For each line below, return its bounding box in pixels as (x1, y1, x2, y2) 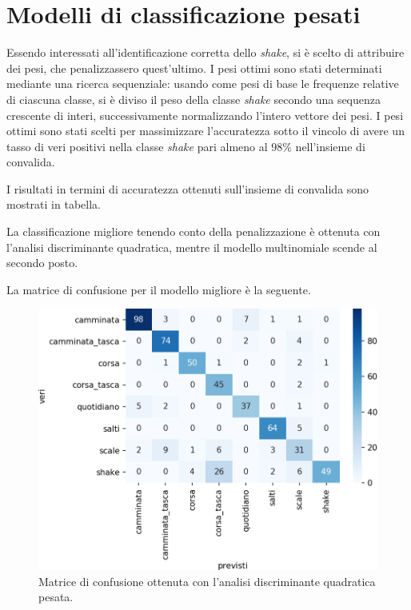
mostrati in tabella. (6, 196, 101, 213)
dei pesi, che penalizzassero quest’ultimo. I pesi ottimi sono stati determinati (6, 59, 382, 76)
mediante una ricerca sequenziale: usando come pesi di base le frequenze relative (6, 75, 399, 92)
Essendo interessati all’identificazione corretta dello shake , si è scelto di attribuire (6, 44, 405, 61)
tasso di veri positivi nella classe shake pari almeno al (6, 138, 268, 154)
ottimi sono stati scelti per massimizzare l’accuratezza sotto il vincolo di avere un (6, 122, 405, 139)
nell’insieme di (295, 138, 365, 154)
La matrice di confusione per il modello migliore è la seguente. (6, 281, 311, 297)
